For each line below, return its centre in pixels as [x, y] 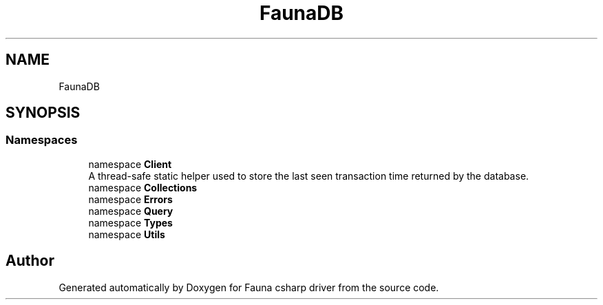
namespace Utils [127, 234]
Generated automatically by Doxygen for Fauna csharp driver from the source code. [249, 287]
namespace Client [130, 164]
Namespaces [42, 140]
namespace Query [131, 211]
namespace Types [130, 222]
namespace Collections [143, 187]
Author [30, 261]
